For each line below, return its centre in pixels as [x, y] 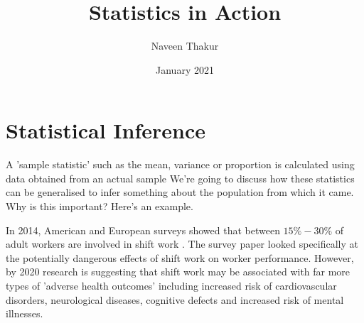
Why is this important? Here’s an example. [100, 206]
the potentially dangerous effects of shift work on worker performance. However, [180, 257]
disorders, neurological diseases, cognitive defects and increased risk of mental [175, 299]
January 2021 [185, 69]
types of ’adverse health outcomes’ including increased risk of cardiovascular [171, 285]
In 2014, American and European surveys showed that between [143, 230]
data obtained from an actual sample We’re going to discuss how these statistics [180, 178]
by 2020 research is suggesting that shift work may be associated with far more [178, 272]
